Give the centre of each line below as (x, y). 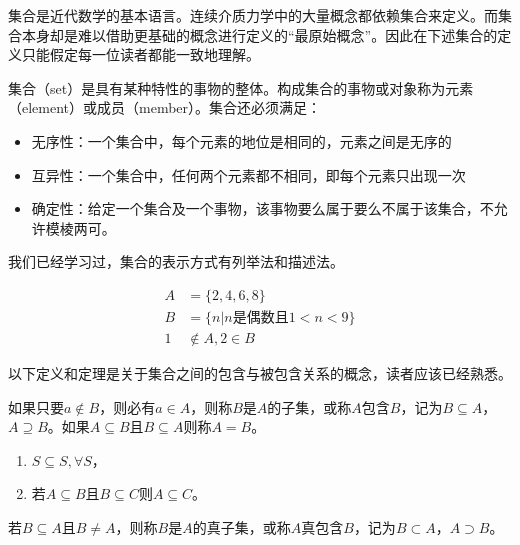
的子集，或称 (309, 406)
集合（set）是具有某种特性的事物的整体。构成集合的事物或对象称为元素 (241, 87)
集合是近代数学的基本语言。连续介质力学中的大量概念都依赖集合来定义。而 (253, 15)
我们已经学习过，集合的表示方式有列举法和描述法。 (176, 261)
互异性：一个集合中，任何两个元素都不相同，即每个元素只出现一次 (248, 174)
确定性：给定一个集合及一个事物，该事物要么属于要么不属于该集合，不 (262, 208)
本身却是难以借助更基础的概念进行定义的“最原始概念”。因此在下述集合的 (259, 34)
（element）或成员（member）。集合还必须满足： (165, 107)
